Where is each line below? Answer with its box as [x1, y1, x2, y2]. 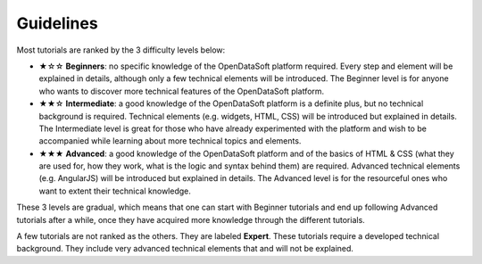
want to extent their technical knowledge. [38, 186, 191, 196]
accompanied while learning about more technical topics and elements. [38, 136, 302, 146]
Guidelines [16, 13, 98, 33]
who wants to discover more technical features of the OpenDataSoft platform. [38, 86, 325, 96]
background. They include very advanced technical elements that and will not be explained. [16, 243, 354, 254]
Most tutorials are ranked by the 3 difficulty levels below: [16, 45, 226, 55]
